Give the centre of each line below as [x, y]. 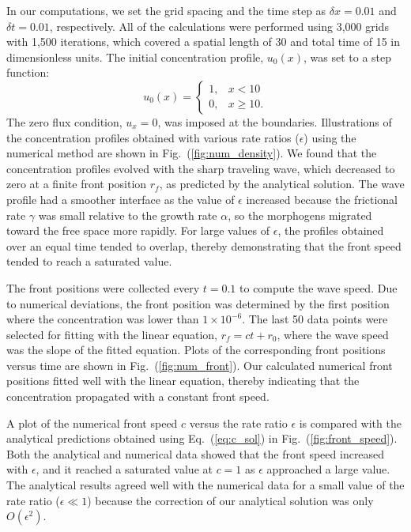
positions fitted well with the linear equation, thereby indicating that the [183, 381]
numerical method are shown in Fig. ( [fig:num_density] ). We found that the [192, 153]
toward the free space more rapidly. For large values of [138, 230]
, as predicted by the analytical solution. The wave [282, 184]
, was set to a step [347, 57]
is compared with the [350, 423]
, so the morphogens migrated [300, 215]
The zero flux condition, [64, 121]
